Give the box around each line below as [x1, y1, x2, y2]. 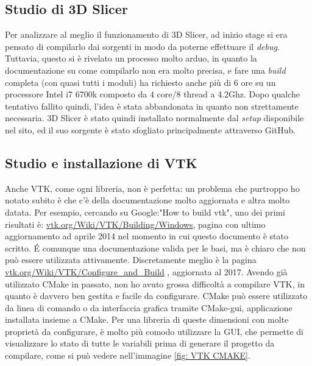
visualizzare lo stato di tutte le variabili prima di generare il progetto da [5, 337, 275, 350]
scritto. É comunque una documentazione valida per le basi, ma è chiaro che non [5, 241, 306, 254]
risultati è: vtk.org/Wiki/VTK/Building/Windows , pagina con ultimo [5, 217, 266, 230]
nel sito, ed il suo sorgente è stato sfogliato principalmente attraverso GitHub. [5, 123, 296, 136]
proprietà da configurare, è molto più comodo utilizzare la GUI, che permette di [5, 325, 303, 337]
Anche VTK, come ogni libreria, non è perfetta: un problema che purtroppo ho [5, 181, 300, 194]
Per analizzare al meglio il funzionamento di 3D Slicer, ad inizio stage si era [5, 28, 288, 41]
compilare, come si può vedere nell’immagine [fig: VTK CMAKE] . [5, 349, 250, 362]
